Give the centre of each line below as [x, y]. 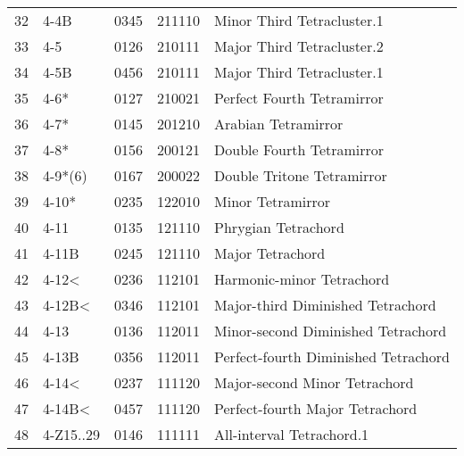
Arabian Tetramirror [279, 124]
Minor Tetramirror [273, 201]
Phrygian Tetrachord [279, 227]
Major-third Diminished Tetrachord [325, 305]
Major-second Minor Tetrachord [314, 382]
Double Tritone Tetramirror [301, 175]
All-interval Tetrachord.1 [292, 434]
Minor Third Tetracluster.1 [299, 20]
